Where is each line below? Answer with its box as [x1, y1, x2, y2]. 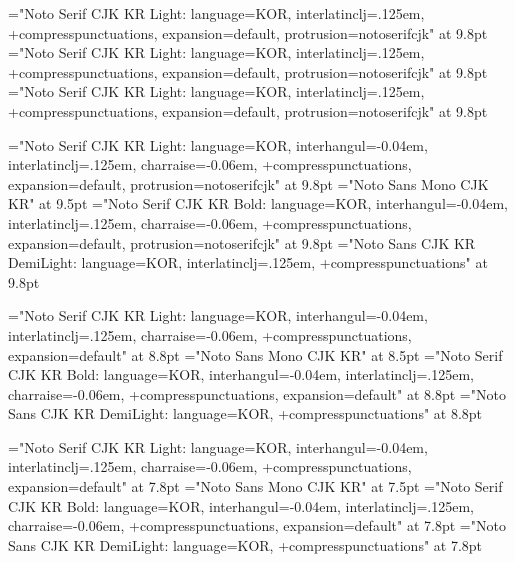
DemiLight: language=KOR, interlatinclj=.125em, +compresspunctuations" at [8, 252, 488, 273]
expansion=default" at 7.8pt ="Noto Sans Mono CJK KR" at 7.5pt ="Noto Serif [8, 476, 503, 497]
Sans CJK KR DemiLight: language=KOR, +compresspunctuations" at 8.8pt [8, 403, 483, 424]
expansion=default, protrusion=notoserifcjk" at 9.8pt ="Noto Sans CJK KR [8, 232, 476, 253]
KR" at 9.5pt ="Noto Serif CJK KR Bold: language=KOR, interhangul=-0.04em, [8, 193, 509, 214]
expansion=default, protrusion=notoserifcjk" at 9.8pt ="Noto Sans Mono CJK [8, 173, 489, 194]
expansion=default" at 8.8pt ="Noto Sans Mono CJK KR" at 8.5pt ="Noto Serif [8, 344, 503, 365]
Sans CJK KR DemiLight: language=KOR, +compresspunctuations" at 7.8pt [8, 534, 483, 555]
